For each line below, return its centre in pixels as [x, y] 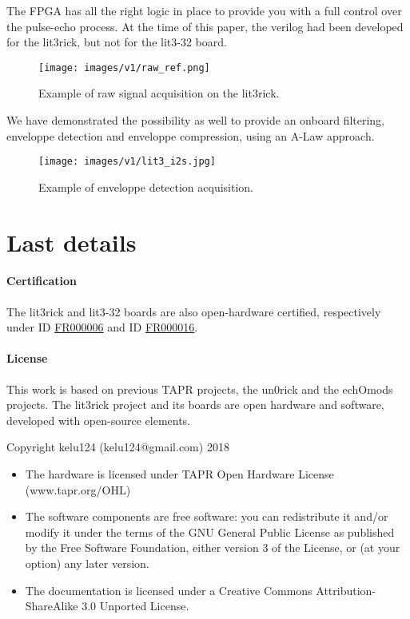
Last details [72, 242]
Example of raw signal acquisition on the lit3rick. [159, 93]
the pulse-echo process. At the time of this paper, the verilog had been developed [205, 26]
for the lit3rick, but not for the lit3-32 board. [117, 42]
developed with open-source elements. [99, 420]
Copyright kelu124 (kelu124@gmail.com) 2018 [118, 447]
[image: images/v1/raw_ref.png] [124, 67]
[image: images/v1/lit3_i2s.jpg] [127, 162]
